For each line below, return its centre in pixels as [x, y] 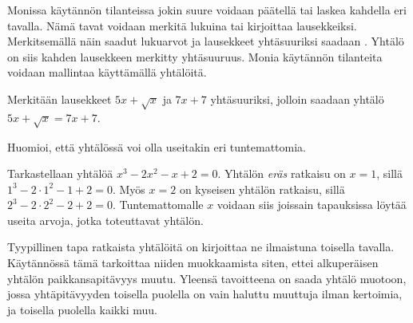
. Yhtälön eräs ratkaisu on [282, 173]
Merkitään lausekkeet [60, 98]
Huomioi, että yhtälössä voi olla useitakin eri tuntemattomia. [157, 146]
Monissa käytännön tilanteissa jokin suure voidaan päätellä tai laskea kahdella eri [207, 10]
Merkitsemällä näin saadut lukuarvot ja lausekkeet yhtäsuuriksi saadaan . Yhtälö [206, 41]
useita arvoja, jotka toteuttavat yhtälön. [105, 220]
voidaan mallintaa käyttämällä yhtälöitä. [107, 72]
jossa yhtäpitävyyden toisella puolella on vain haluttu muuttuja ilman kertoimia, [205, 294]
